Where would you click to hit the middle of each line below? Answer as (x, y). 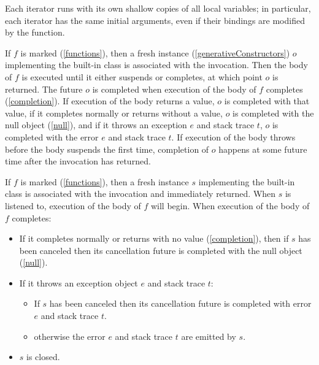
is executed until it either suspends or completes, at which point (142, 76)
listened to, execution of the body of (73, 205)
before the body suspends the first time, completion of (107, 149)
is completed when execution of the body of (174, 89)
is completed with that (267, 101)
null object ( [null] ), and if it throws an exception (96, 125)
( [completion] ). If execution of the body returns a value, (110, 101)
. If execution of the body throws (233, 136)
